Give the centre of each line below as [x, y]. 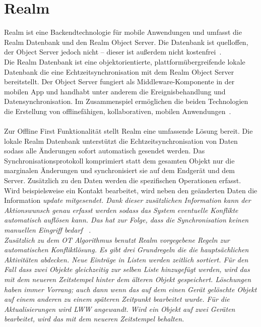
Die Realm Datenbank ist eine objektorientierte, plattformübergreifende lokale [125, 61]
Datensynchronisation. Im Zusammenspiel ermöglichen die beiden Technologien [126, 101]
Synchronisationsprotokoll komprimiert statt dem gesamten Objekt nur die [119, 160]
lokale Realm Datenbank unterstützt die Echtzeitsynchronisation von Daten [121, 141]
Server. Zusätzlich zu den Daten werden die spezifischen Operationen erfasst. [123, 180]
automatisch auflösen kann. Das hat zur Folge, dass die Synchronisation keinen [126, 220]
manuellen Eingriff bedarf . [48, 230]
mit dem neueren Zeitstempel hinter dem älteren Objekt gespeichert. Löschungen [128, 279]
